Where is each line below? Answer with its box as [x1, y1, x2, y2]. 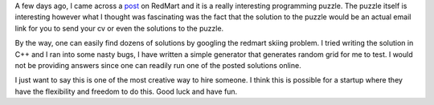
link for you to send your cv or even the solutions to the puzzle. [14, 23, 224, 33]
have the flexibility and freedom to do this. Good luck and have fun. [14, 87, 238, 96]
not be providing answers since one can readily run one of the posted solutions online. [14, 60, 301, 70]
